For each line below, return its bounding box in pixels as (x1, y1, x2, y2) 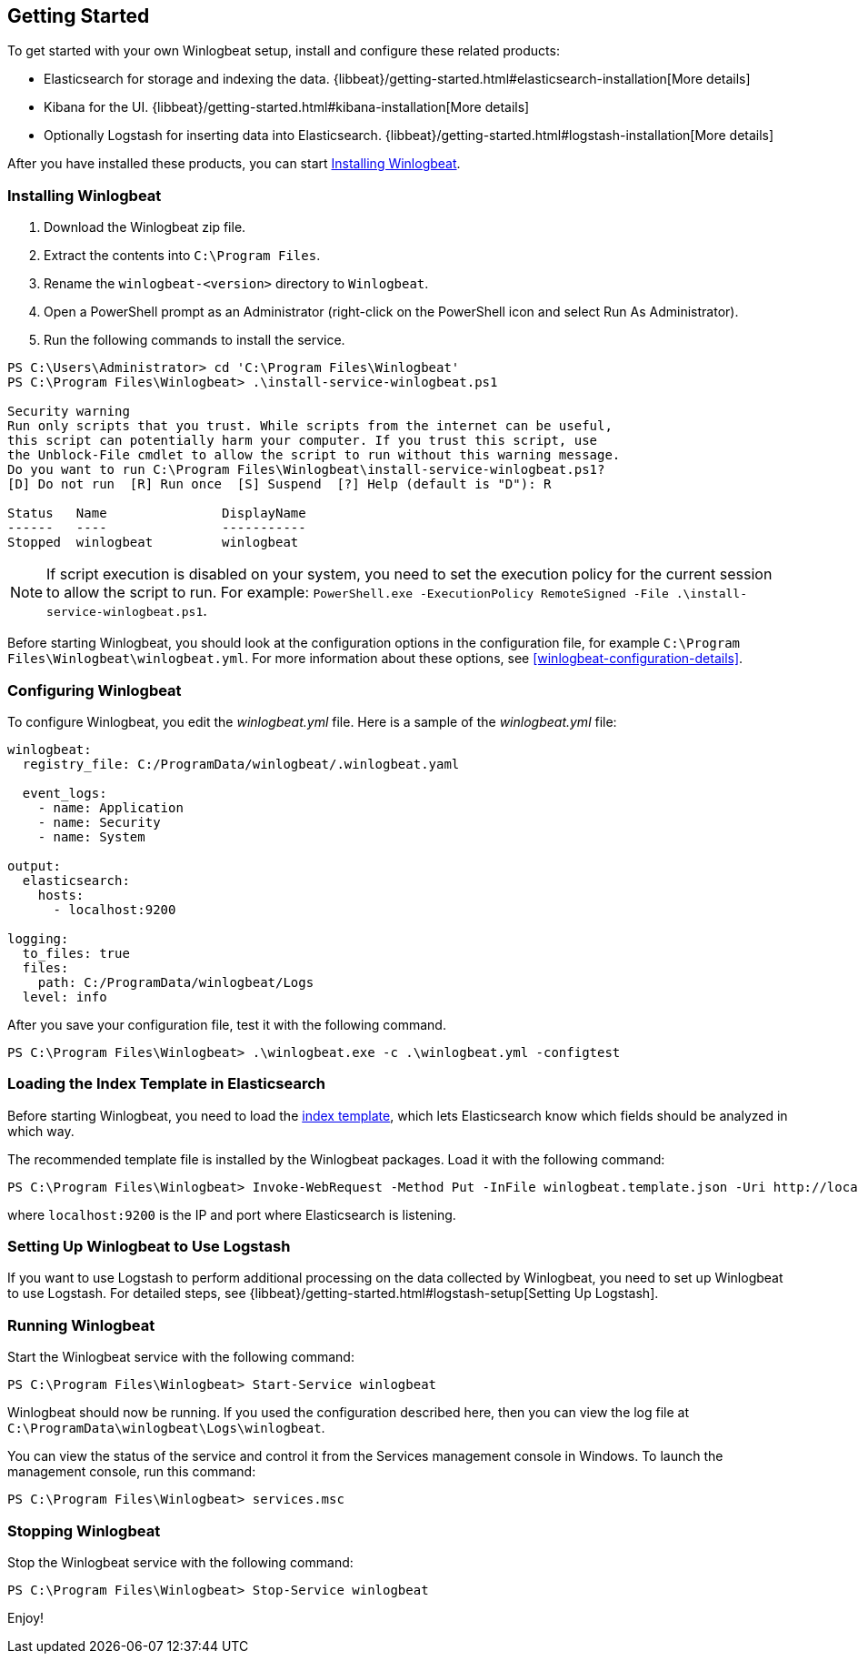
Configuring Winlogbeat (7, 680, 182, 700)
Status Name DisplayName (7, 506, 306, 521)
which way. (7, 1122, 75, 1139)
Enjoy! (7, 1609, 45, 1626)
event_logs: (22, 785, 107, 800)
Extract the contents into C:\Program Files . (44, 247, 321, 264)
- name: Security (37, 814, 161, 830)
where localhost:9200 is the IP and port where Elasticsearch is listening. (7, 1206, 456, 1223)
